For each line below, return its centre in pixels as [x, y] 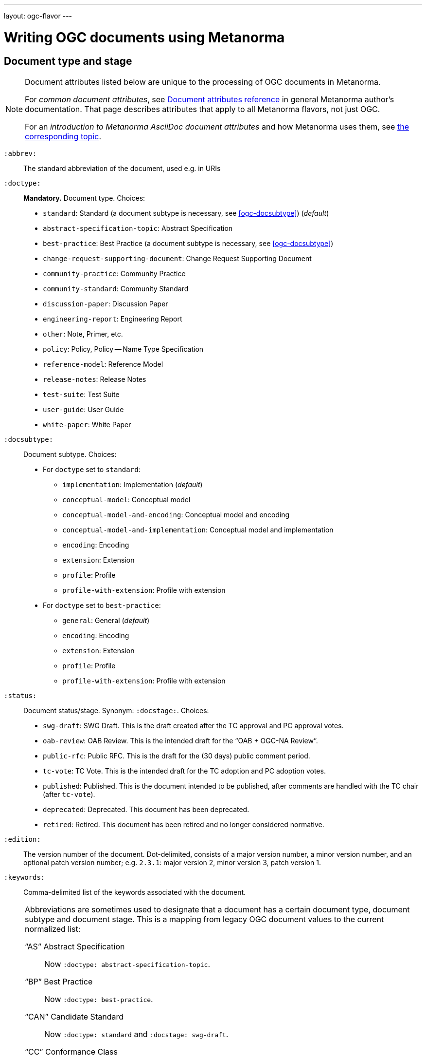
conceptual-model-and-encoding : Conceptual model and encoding [176, 514]
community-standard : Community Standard [116, 288]
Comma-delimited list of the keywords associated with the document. [135, 892]
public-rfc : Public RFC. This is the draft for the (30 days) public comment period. [177, 756]
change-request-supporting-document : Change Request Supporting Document [177, 258]
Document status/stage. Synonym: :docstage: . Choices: [116, 710]
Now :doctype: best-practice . [99, 999]
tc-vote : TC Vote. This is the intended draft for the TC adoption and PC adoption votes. [184, 771]
